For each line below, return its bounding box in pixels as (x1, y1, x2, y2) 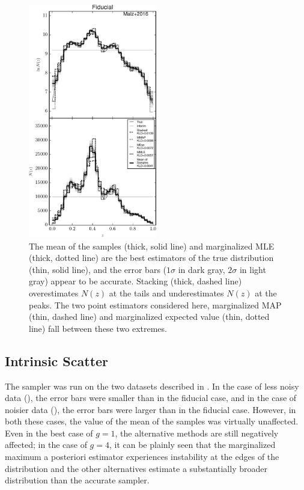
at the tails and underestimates (109, 286, 224, 299)
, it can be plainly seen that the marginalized (109, 438, 276, 451)
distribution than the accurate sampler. (5, 474, 150, 486)
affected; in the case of (5, 438, 87, 451)
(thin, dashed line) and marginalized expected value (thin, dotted (29, 310, 270, 323)
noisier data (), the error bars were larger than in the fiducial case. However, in (5, 403, 296, 415)
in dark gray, (178, 263, 225, 275)
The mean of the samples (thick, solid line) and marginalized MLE (29, 239, 275, 252)
